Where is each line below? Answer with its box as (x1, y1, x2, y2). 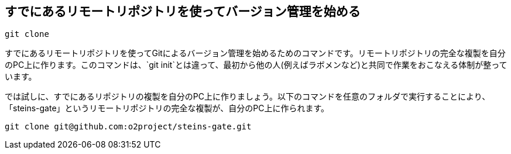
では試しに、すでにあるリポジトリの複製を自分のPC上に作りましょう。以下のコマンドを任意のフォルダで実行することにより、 (5, 91, 491, 102)
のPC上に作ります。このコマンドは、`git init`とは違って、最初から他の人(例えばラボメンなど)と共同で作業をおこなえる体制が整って (5, 60, 507, 70)
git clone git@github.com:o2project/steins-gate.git (5, 122, 252, 132)
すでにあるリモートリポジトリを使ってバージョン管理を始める (5, 4, 361, 19)
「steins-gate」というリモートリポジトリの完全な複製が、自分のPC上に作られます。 (5, 103, 330, 114)
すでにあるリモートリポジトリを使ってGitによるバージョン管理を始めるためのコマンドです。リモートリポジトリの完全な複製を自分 (5, 48, 506, 59)
